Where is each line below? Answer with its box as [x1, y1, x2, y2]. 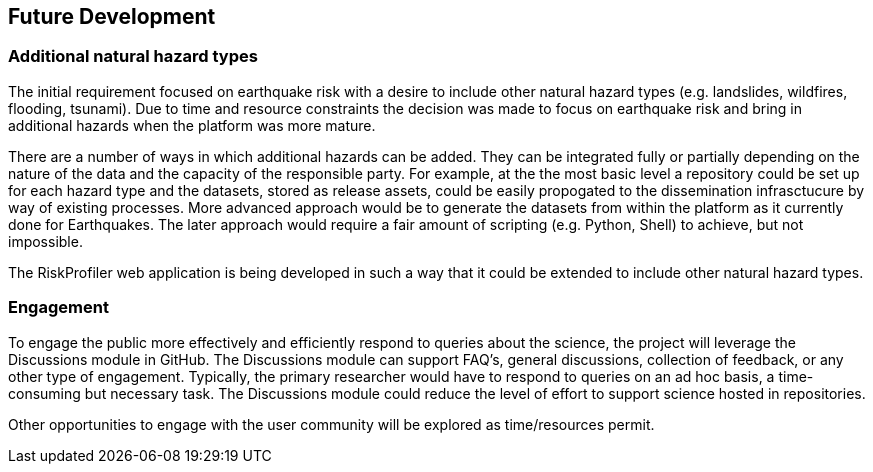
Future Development [8, 4, 216, 29]
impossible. [8, 232, 83, 250]
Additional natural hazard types [8, 46, 258, 67]
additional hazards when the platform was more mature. [8, 116, 376, 134]
